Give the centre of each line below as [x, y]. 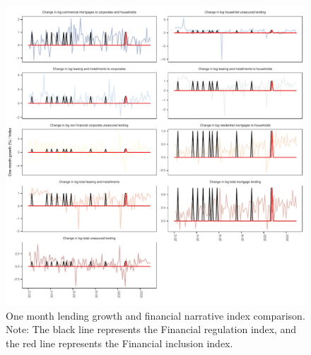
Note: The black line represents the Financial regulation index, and [151, 329]
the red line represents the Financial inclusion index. [119, 343]
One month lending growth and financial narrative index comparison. [155, 315]
